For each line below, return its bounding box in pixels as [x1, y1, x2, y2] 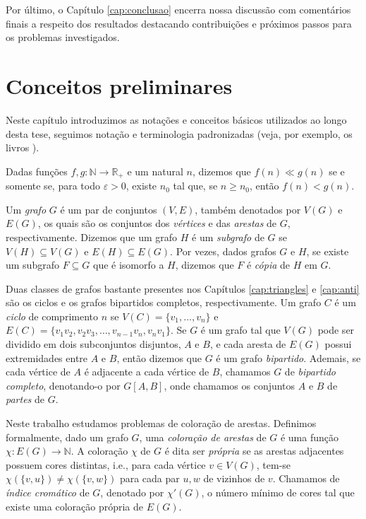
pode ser [317, 322, 355, 337]
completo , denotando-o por [6, 378, 121, 392]
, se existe [306, 243, 349, 258]
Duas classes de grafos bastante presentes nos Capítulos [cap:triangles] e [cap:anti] [6, 281, 360, 296]
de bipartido [284, 364, 336, 379]
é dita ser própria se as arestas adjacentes [164, 443, 344, 458]
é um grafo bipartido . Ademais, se [216, 350, 361, 365]
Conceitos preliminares [6, 71, 233, 100]
